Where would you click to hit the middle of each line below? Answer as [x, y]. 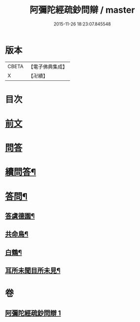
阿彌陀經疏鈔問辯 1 [33, 313]
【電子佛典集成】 [48, 67]
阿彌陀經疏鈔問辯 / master [82, 10]
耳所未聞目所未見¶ [33, 271]
